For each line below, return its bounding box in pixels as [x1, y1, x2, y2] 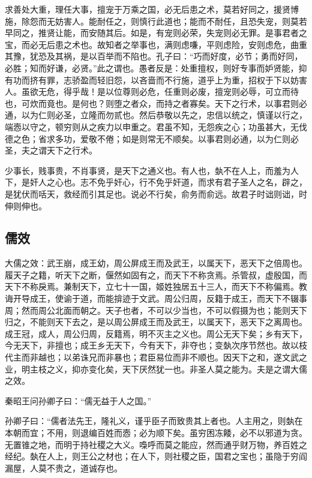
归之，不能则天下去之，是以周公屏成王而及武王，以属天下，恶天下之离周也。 [5, 315, 307, 328]
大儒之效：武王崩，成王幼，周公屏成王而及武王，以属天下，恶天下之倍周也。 [5, 257, 307, 269]
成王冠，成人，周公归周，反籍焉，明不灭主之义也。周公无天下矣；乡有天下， [5, 327, 307, 339]
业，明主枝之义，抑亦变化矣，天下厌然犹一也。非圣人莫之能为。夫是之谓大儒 [5, 362, 307, 375]
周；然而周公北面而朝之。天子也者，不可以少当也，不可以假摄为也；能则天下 [5, 303, 307, 316]
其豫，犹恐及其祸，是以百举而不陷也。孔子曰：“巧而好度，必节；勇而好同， [5, 50, 303, 62]
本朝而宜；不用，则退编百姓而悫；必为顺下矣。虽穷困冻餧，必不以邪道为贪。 [5, 426, 307, 439]
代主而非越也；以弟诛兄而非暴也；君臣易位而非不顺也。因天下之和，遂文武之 [5, 351, 307, 363]
